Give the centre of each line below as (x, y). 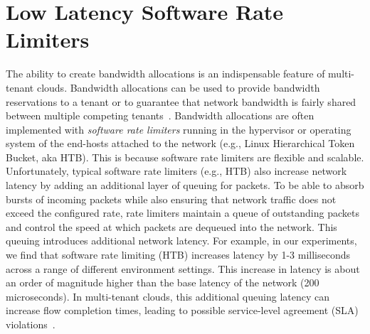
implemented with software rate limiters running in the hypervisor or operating (179, 129)
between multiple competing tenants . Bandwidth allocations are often (160, 115)
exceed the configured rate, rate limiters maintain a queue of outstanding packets (183, 213)
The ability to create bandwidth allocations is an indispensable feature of (165, 74)
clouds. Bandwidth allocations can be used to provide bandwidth (178, 87)
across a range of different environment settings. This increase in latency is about (183, 268)
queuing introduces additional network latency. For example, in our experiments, (181, 241)
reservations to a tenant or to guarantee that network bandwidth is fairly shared (181, 101)
